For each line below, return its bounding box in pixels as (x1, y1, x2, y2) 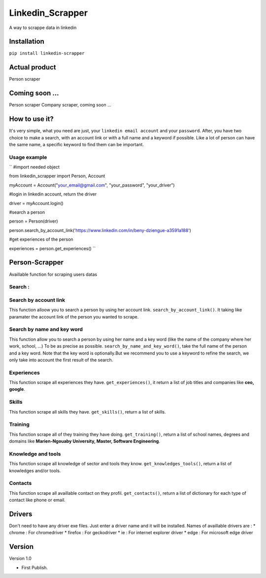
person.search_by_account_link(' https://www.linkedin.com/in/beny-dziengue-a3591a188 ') (9, 227, 192, 233)
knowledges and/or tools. (9, 468, 61, 474)
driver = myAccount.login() (9, 200, 64, 206)
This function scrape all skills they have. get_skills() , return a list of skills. (9, 409, 166, 415)
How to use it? (9, 115, 54, 123)
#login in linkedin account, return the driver (9, 191, 97, 197)
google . (9, 386, 26, 392)
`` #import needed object (9, 164, 60, 170)
